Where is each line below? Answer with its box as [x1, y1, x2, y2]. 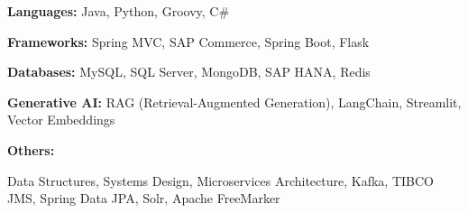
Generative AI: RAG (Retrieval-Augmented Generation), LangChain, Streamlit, [7, 92, 462, 111]
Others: [7, 140, 55, 159]
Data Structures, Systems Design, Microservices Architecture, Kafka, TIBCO [7, 171, 434, 190]
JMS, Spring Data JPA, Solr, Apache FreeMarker [7, 189, 280, 208]
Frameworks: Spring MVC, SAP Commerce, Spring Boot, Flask [7, 32, 370, 51]
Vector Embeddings [7, 110, 115, 129]
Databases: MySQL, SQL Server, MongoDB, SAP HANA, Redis [7, 62, 371, 81]
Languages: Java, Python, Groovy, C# [7, 2, 230, 20]
